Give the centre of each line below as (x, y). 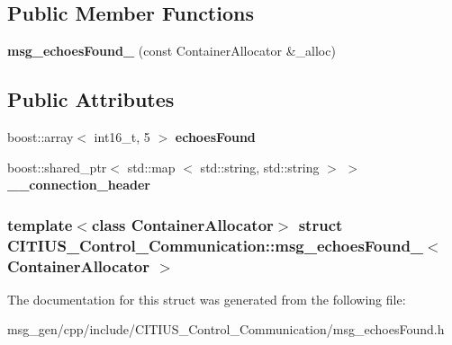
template (40, 224)
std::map (151, 167)
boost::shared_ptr (57, 167)
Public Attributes (91, 99)
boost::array (41, 137)
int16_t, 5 (122, 137)
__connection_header (79, 185)
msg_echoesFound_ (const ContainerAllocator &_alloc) (172, 51)
